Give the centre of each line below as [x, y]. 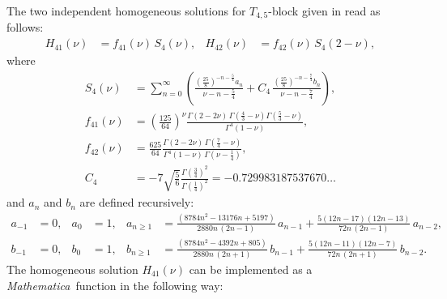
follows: [25, 27]
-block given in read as [324, 11]
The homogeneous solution [72, 269]
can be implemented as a [251, 269]
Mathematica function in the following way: [115, 285]
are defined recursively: [137, 202]
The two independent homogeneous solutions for [126, 11]
